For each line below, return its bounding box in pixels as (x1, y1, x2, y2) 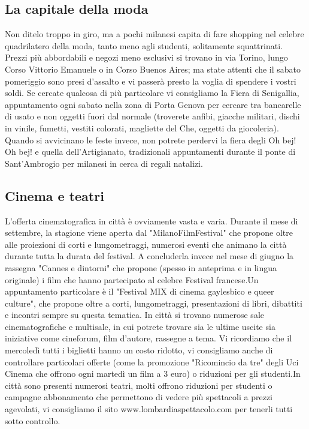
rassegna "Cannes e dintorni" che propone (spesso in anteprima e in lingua (5, 261, 277, 274)
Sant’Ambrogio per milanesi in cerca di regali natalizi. (5, 157, 203, 169)
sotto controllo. (5, 414, 60, 427)
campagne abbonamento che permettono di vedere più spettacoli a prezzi (5, 391, 273, 403)
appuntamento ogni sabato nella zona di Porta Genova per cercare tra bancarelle (5, 98, 301, 110)
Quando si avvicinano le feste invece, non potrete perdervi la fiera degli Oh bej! (5, 133, 296, 146)
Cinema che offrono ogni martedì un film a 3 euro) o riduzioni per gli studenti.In (5, 367, 301, 380)
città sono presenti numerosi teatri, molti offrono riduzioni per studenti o (5, 379, 272, 391)
